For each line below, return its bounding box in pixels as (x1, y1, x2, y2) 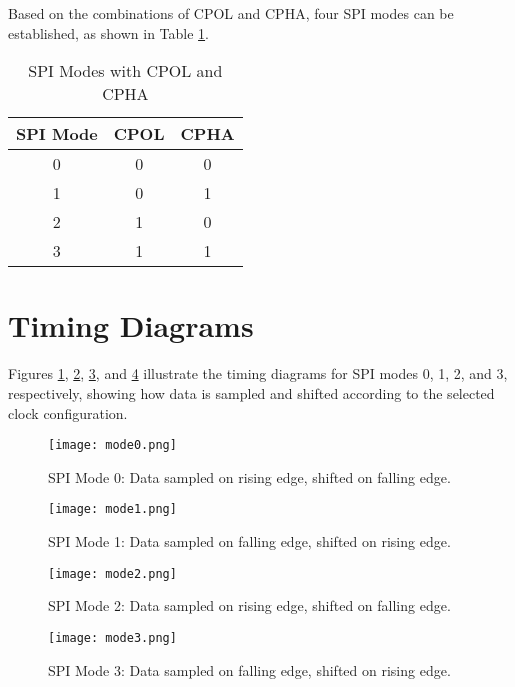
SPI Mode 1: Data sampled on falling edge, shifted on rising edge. (48, 531, 451, 551)
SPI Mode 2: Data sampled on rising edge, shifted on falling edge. (48, 595, 451, 616)
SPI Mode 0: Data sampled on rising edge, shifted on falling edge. (48, 466, 451, 487)
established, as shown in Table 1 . (8, 22, 209, 43)
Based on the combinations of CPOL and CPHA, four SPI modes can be (8, 3, 454, 23)
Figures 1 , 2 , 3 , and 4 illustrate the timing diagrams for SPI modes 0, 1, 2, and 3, (8, 363, 508, 384)
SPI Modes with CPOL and (28, 59, 223, 83)
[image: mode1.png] (48, 502, 177, 517)
